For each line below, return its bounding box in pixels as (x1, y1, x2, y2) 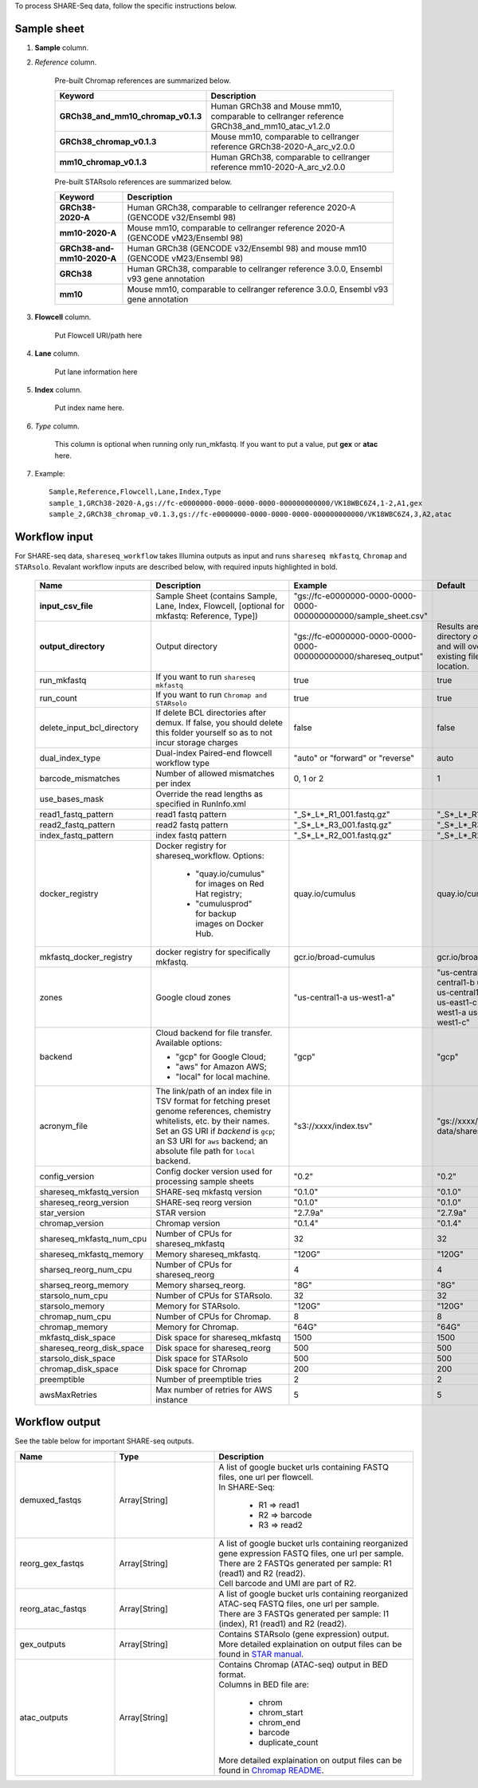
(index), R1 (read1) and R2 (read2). (218, 1618, 347, 1629)
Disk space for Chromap (155, 1363, 247, 1374)
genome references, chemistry (155, 1105, 272, 1116)
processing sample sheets (155, 1175, 255, 1186)
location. (437, 661, 470, 672)
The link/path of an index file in (155, 1085, 272, 1096)
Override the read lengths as (155, 788, 263, 799)
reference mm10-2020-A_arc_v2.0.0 (210, 162, 346, 173)
